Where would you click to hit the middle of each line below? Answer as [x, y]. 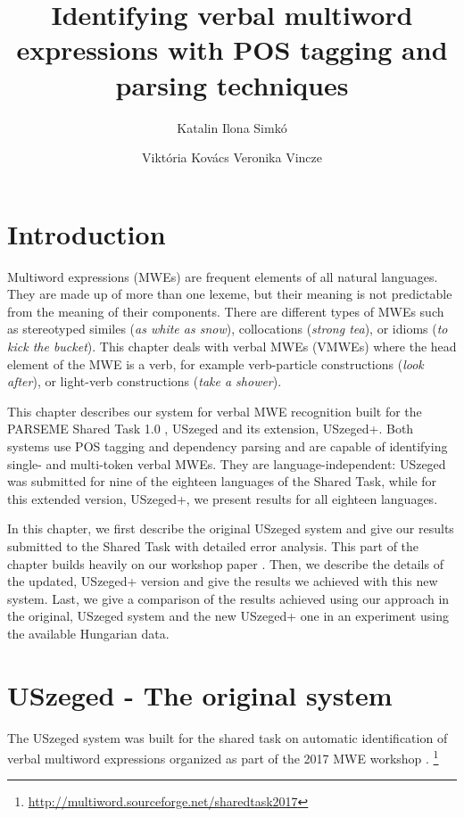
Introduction [87, 233]
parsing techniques [232, 84]
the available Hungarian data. [88, 633]
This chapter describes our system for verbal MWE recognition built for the [215, 411]
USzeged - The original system [200, 694]
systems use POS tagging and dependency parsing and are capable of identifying [228, 446]
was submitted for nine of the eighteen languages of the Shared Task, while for [222, 481]
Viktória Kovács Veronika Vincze [232, 157]
